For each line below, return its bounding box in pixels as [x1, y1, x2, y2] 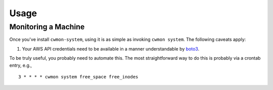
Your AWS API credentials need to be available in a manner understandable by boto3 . [22, 46, 200, 52]
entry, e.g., [9, 62, 32, 68]
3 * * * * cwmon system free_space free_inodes [18, 74, 139, 79]
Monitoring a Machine [9, 22, 85, 31]
